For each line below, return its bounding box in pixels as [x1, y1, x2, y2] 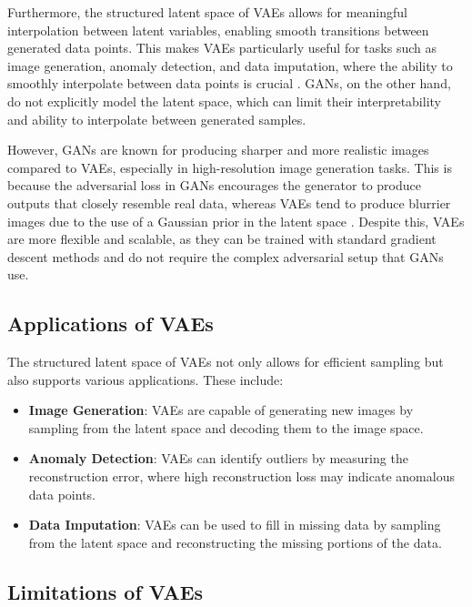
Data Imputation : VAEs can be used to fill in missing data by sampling [28, 515, 441, 534]
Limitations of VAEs [7, 577, 204, 605]
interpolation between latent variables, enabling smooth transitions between [7, 20, 429, 39]
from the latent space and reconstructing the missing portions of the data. [28, 532, 442, 551]
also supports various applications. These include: [7, 369, 284, 389]
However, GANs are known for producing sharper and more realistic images [7, 140, 429, 159]
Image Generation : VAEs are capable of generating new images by [28, 400, 414, 420]
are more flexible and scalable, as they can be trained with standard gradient [7, 229, 437, 248]
